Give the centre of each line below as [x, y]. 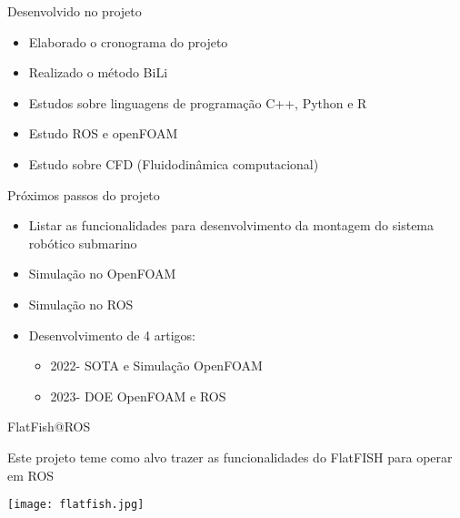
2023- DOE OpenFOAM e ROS [138, 396]
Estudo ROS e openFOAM [103, 133]
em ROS [31, 475]
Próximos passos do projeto [84, 194]
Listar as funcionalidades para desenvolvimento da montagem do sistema [231, 225]
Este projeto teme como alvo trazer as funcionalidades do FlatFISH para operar [230, 457]
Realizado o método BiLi [98, 72]
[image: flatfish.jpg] [76, 505]
